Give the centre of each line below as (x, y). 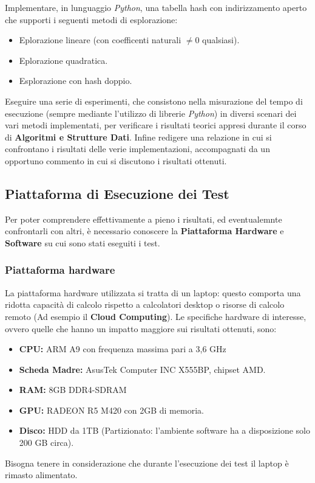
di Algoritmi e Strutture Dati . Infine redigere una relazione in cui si (138, 137)
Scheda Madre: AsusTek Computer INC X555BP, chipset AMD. (142, 369)
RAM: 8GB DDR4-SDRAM (73, 390)
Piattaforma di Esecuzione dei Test (117, 193)
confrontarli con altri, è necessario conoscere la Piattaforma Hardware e (144, 231)
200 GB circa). (46, 443)
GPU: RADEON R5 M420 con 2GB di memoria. (111, 410)
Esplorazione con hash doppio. (76, 81)
